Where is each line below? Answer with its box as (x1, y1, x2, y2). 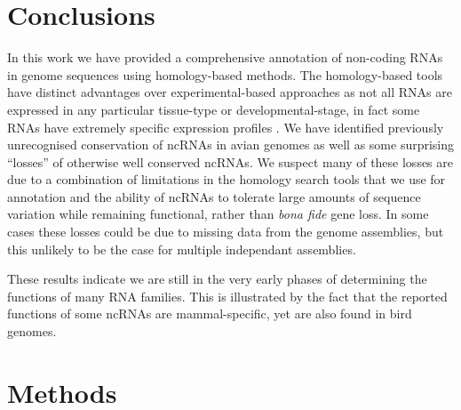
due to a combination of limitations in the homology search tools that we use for (7, 170, 446, 189)
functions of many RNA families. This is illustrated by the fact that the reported (7, 286, 448, 305)
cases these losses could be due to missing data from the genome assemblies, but (7, 222, 444, 241)
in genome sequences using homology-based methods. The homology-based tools (7, 65, 443, 84)
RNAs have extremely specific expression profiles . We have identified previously (7, 117, 444, 136)
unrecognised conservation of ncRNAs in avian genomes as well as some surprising (7, 135, 455, 154)
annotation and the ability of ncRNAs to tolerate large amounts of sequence (7, 187, 421, 205)
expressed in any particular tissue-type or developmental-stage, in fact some (7, 100, 420, 118)
